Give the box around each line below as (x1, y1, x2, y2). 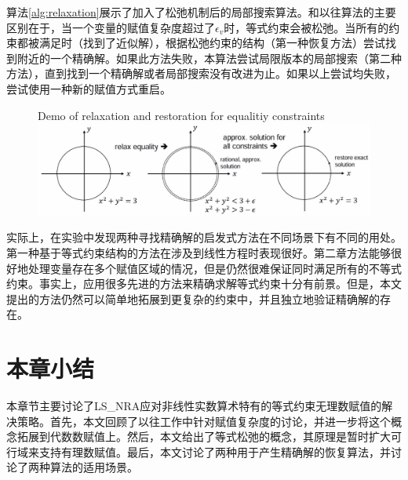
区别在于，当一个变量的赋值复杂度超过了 (6, 19, 215, 35)
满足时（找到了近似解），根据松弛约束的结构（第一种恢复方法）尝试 (38, 35, 385, 51)
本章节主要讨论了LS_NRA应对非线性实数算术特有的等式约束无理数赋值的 (6, 398, 382, 414)
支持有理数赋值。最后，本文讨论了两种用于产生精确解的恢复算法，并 (38, 443, 391, 460)
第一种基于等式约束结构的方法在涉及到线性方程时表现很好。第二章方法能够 (6, 244, 391, 260)
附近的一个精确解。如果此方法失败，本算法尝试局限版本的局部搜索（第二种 (16, 49, 402, 66)
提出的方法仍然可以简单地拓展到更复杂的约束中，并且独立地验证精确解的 (6, 290, 380, 307)
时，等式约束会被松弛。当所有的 (224, 19, 389, 35)
